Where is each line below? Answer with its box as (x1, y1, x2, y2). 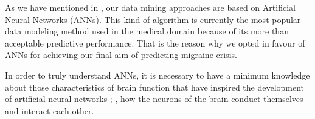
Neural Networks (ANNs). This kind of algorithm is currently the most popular (5, 13, 301, 25)
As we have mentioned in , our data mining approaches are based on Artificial (5, 1, 296, 13)
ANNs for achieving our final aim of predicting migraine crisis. (5, 48, 237, 61)
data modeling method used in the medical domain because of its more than (5, 25, 289, 37)
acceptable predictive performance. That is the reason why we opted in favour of (5, 36, 305, 49)
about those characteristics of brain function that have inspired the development (5, 80, 305, 93)
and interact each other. (5, 104, 94, 117)
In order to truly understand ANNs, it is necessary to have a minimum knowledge (5, 68, 310, 81)
